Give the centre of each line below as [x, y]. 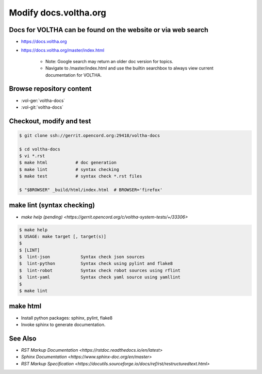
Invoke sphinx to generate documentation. [63, 325]
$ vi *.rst [32, 156]
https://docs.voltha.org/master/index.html [63, 50]
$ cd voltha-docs [40, 149]
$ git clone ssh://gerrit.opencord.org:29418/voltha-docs [90, 135]
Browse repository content [50, 89]
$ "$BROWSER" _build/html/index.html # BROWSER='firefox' [91, 190]
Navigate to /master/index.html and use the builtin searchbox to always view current [129, 68]
